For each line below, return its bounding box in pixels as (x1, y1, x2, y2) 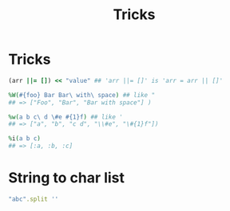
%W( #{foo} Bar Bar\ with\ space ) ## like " (8, 91, 156, 99)
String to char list (8, 169, 125, 187)
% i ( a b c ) (8, 135, 42, 143)
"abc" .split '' (8, 195, 59, 203)
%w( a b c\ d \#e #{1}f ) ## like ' (8, 113, 124, 121)
